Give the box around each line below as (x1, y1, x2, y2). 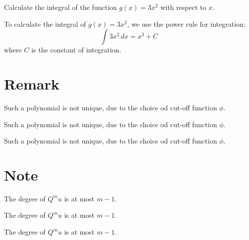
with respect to (160, 2, 206, 12)
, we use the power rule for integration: (127, 18, 246, 29)
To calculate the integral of (4, 18, 86, 29)
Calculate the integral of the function (4, 2, 117, 12)
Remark (4, 73, 60, 94)
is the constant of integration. (31, 45, 122, 55)
